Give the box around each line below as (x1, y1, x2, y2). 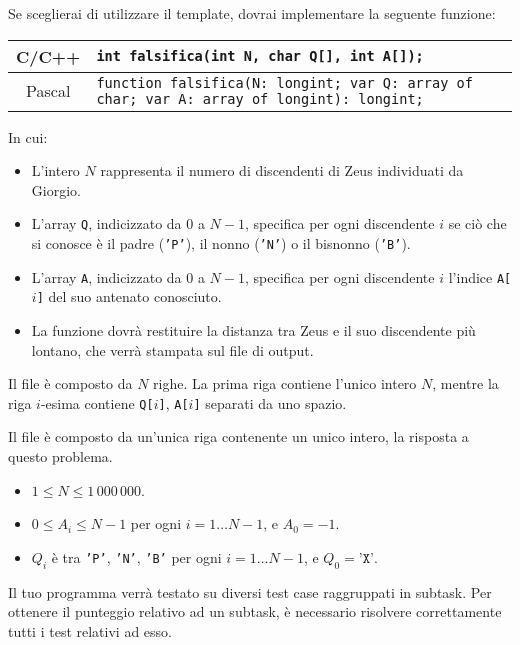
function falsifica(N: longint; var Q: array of (96, 74, 473, 91)
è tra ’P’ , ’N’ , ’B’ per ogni (51, 546, 222, 567)
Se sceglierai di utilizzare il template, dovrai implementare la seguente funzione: (8, 3, 496, 23)
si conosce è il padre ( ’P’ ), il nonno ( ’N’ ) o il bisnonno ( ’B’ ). (31, 233, 411, 254)
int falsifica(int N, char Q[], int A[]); (96, 48, 424, 65)
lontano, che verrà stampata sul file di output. (31, 339, 314, 360)
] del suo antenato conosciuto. (36, 286, 222, 307)
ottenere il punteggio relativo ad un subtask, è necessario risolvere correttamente (8, 601, 502, 622)
